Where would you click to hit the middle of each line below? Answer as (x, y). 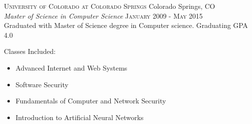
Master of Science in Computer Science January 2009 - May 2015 (103, 15)
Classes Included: (30, 51)
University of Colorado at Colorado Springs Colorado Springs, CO (110, 6)
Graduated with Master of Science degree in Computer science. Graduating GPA (126, 25)
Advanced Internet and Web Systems (71, 67)
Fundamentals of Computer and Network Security (91, 101)
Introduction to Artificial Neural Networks (79, 117)
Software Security (42, 84)
